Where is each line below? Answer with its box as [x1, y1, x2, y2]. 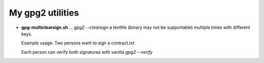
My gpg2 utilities [9, 7, 79, 18]
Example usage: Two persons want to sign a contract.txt [21, 40, 134, 46]
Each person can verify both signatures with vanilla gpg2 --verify [21, 49, 153, 55]
